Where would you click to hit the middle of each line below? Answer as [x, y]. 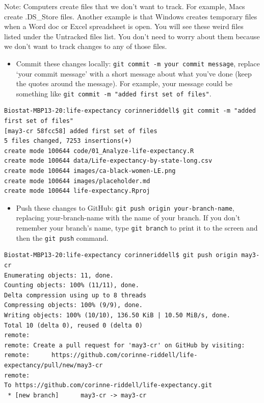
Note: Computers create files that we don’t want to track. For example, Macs [125, 6]
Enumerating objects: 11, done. [59, 275]
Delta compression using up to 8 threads [75, 295]
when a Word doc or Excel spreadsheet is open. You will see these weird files [124, 26]
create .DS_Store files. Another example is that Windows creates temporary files [131, 16]
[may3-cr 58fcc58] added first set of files [81, 131]
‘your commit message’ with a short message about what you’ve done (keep [134, 73]
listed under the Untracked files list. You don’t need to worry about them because [132, 36]
